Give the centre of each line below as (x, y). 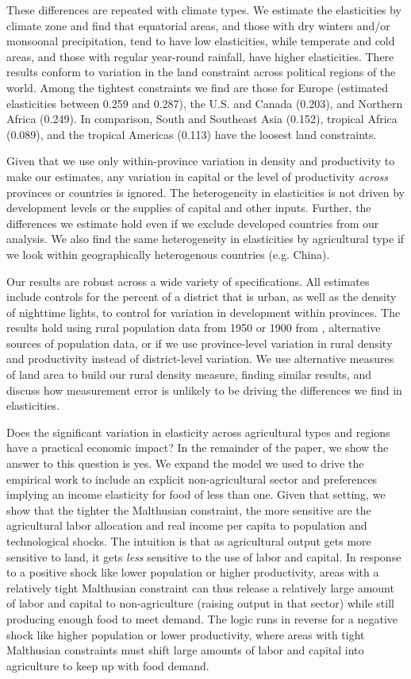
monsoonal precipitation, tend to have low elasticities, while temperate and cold (201, 41)
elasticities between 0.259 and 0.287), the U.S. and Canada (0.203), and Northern (205, 103)
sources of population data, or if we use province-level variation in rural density (200, 343)
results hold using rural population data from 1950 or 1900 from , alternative (194, 328)
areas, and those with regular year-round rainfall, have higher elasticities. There (200, 56)
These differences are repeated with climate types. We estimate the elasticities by (204, 10)
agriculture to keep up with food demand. (108, 665)
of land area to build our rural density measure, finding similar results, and (189, 374)
